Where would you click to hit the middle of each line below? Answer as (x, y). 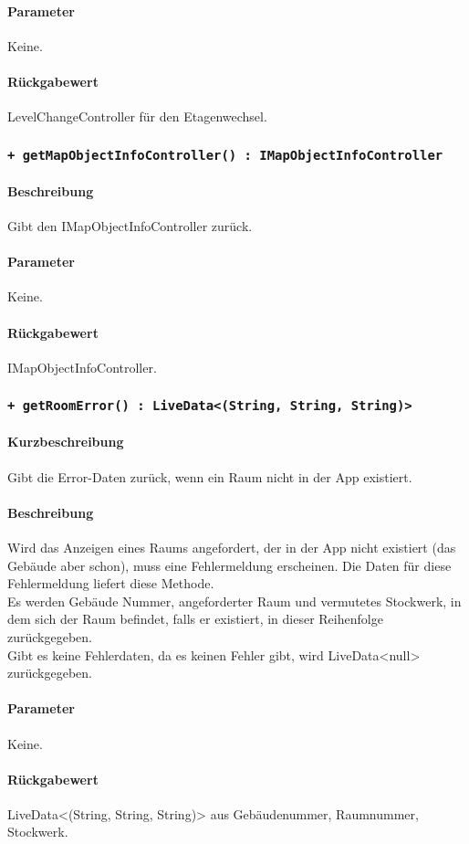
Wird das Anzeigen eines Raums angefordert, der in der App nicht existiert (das (232, 547)
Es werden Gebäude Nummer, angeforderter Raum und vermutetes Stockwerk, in (234, 601)
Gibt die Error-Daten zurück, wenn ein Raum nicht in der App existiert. (210, 476)
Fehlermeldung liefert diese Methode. (111, 583)
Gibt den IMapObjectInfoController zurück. (130, 225)
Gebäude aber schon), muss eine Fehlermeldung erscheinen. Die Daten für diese (229, 565)
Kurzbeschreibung (66, 442)
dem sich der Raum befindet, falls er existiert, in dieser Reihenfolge (195, 619)
